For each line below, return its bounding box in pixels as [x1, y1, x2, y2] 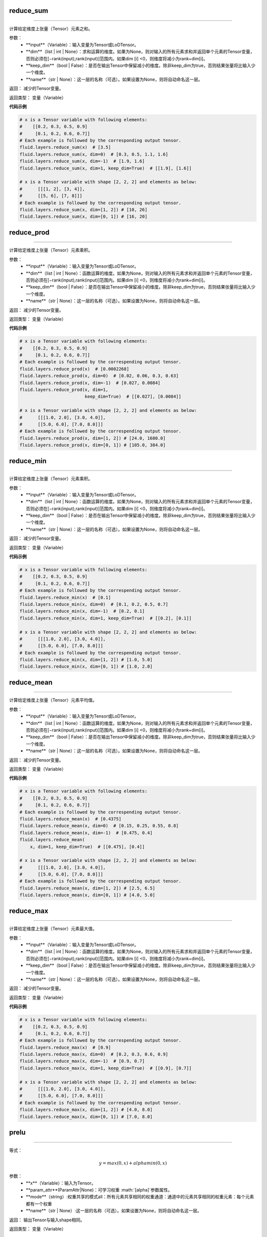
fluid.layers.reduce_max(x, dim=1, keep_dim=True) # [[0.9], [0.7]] [19, 1065, 192, 1071]
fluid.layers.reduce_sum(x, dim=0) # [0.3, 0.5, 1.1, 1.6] [19, 151, 169, 157]
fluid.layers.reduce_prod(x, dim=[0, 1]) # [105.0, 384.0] [19, 442, 166, 448]
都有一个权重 [26, 1200, 52, 1207]
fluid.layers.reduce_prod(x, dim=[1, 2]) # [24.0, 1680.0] [19, 435, 166, 441]
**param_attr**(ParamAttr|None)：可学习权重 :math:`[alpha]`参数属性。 [26, 1187, 173, 1192]
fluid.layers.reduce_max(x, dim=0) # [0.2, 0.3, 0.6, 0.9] [19, 1051, 169, 1057]
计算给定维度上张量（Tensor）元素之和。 [9, 26, 93, 32]
